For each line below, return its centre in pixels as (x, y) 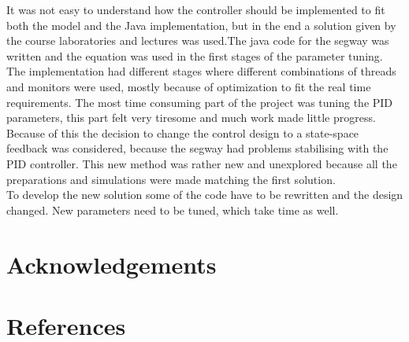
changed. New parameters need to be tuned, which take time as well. (173, 210)
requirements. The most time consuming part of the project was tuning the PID (200, 102)
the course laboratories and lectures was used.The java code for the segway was (198, 40)
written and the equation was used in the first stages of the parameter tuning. (195, 55)
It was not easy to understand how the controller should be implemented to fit (196, 9)
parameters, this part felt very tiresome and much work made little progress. (191, 118)
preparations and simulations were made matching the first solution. (171, 179)
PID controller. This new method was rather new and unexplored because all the (202, 163)
